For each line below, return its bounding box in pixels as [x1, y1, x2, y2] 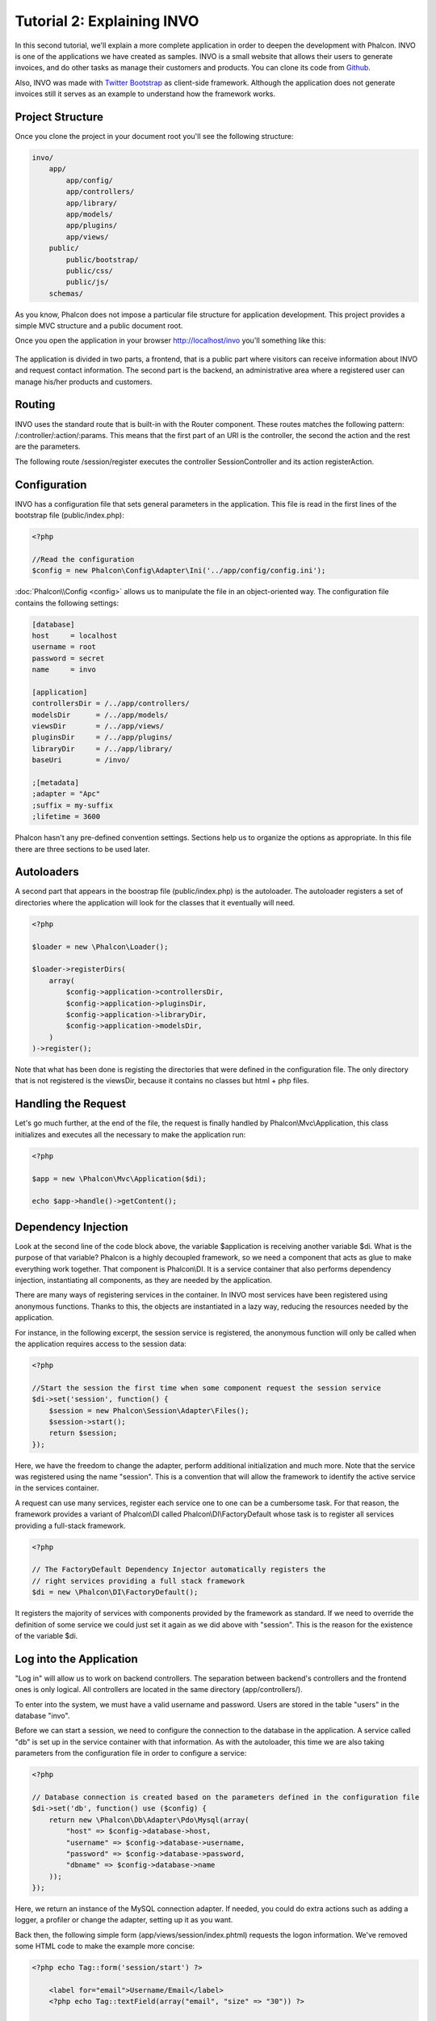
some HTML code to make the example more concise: [15, 1941, 195, 1951]
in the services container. [15, 1483, 99, 1493]
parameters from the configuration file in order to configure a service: [15, 1749, 247, 1758]
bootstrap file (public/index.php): [15, 510, 124, 520]
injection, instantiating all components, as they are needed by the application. [15, 1276, 273, 1285]
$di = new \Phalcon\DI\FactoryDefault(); [31, 1588, 199, 1597]
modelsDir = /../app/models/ [31, 710, 169, 719]
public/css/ [65, 266, 113, 275]
